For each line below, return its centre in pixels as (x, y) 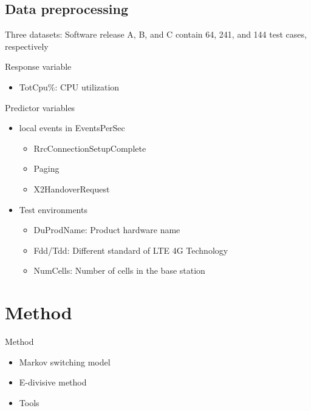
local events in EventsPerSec (72, 128)
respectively (27, 46)
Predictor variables (40, 107)
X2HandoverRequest (72, 189)
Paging (46, 168)
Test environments (53, 209)
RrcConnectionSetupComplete (90, 148)
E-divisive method (53, 382)
